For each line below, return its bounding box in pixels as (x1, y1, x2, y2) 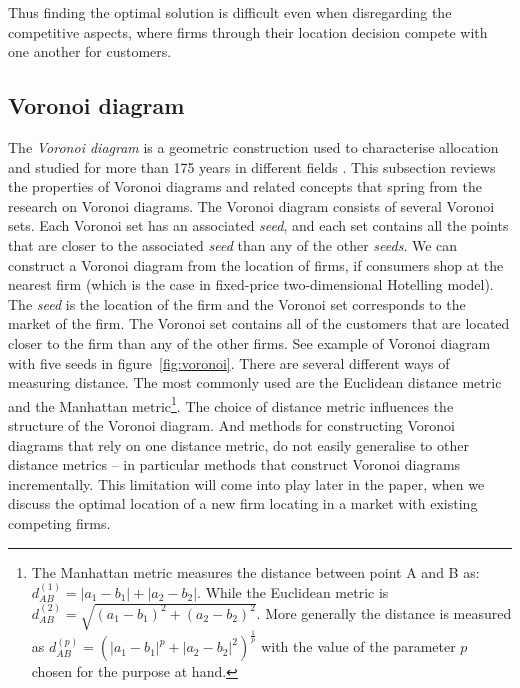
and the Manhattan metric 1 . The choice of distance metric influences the (8, 392, 454, 416)
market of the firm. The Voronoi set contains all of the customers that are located (8, 313, 510, 334)
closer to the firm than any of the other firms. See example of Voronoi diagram (8, 332, 491, 353)
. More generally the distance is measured (256, 602, 512, 623)
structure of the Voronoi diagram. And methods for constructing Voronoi (8, 414, 456, 435)
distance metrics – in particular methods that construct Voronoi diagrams (8, 454, 461, 475)
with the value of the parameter (261, 636, 456, 657)
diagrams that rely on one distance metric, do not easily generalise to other (8, 434, 469, 455)
